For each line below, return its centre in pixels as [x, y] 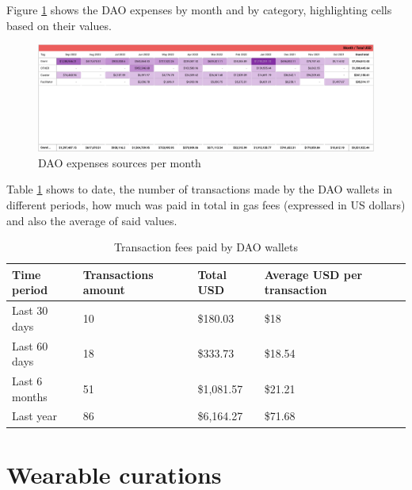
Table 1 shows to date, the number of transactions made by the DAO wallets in [200, 189]
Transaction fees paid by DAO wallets [206, 247]
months [30, 396]
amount [104, 290]
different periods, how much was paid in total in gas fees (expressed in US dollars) [206, 204]
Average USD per [313, 274]
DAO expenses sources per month [120, 162]
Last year [35, 416]
